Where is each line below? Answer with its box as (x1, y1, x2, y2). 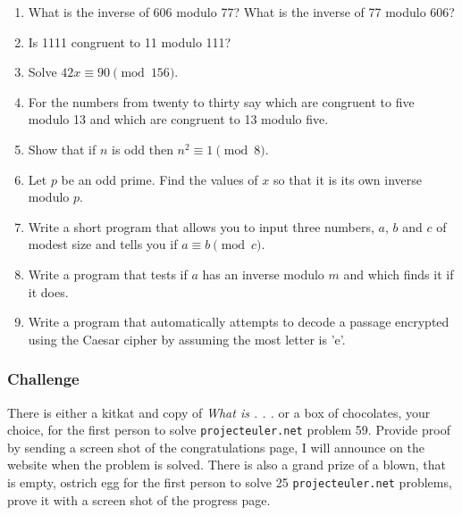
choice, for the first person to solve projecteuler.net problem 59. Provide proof (7, 420, 450, 439)
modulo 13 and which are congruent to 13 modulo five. (28, 110, 329, 129)
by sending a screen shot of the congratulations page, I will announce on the (7, 437, 425, 456)
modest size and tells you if (28, 235, 178, 253)
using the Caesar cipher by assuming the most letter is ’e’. (28, 329, 346, 348)
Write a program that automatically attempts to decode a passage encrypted (28, 312, 449, 331)
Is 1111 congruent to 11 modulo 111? (28, 32, 231, 51)
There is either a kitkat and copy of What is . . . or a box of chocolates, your (7, 403, 431, 421)
